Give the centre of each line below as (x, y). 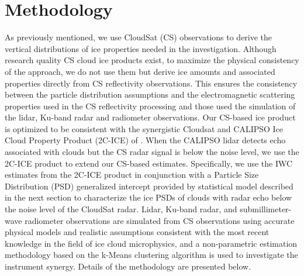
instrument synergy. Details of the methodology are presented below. (128, 266)
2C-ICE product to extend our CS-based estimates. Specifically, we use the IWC (149, 163)
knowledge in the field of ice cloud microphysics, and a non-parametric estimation (151, 243)
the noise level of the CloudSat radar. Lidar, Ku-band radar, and (121, 209)
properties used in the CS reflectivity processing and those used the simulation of (150, 106)
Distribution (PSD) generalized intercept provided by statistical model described (149, 186)
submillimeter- (266, 209)
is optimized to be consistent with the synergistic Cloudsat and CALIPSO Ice (144, 128)
